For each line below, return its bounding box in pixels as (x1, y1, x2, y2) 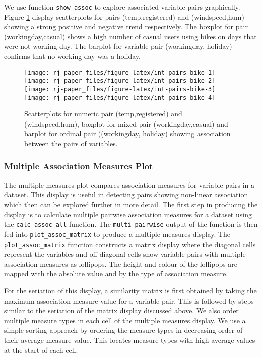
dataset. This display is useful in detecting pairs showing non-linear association (4, 189, 248, 200)
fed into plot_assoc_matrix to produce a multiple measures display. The (4, 228, 231, 239)
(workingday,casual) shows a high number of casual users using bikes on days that (4, 31, 257, 41)
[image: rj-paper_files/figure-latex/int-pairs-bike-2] (24, 77, 216, 85)
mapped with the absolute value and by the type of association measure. (4, 268, 228, 279)
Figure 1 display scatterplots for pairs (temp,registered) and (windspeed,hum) (4, 11, 244, 22)
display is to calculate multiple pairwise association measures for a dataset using (4, 209, 252, 219)
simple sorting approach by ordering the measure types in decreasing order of (4, 325, 243, 335)
